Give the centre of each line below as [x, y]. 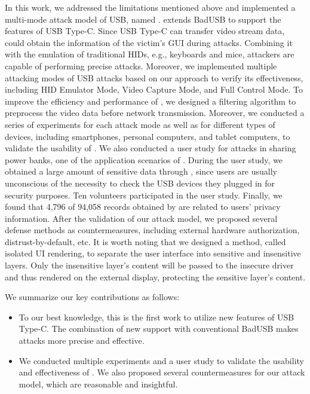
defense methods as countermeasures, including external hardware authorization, [152, 230]
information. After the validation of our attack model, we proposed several [141, 218]
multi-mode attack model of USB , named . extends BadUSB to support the [143, 19]
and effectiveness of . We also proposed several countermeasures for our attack [162, 372]
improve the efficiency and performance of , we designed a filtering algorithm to [151, 101]
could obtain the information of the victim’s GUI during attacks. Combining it [149, 42]
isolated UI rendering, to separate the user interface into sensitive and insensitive [153, 253]
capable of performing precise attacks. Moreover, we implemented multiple [141, 65]
